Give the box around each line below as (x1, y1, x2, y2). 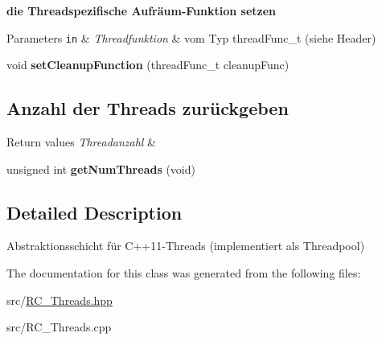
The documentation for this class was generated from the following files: (6, 265, 361, 281)
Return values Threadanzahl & (6, 134, 156, 150)
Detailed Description (6, 199, 183, 224)
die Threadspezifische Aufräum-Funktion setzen (6, 2, 277, 18)
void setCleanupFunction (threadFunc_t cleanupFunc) (6, 56, 290, 73)
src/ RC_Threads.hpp (6, 291, 113, 308)
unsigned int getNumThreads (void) (6, 160, 195, 177)
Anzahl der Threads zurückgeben (6, 96, 289, 121)
